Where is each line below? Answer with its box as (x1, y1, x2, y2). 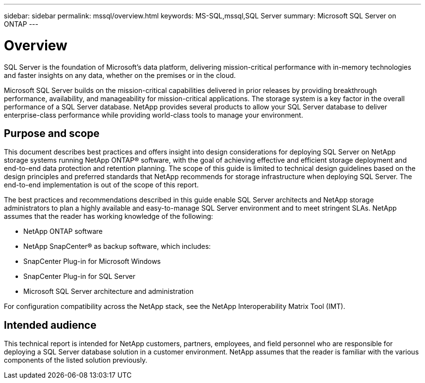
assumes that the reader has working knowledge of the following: (4, 212, 213, 221)
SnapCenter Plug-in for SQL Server (23, 272, 135, 281)
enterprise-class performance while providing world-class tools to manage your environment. (4, 110, 303, 119)
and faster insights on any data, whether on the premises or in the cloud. (4, 71, 236, 79)
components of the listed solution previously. (4, 356, 147, 365)
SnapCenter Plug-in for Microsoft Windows (23, 257, 161, 266)
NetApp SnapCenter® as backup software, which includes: (23, 242, 211, 251)
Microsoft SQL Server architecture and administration (23, 287, 194, 296)
